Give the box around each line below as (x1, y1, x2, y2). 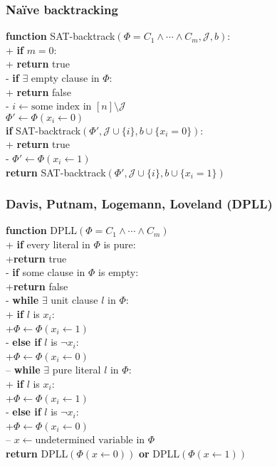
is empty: (98, 265, 139, 280)
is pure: (103, 236, 136, 251)
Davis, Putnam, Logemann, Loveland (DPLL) (6, 195, 273, 213)
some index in (31, 102, 92, 112)
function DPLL (6, 223, 78, 238)
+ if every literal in (6, 236, 90, 251)
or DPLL (138, 445, 180, 460)
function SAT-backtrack (6, 28, 115, 43)
